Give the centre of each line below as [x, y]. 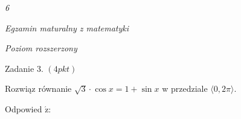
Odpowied [24, 108]
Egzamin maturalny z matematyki [67, 27]
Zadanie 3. [24, 68]
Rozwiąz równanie [38, 88]
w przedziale [185, 88]
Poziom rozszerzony [41, 48]
